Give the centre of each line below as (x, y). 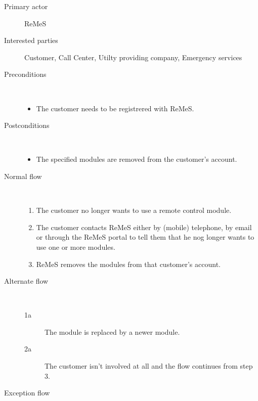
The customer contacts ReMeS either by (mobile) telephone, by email (144, 227)
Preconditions (25, 74)
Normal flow (23, 176)
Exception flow (27, 393)
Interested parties (31, 40)
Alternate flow (26, 281)
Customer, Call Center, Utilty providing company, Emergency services (133, 57)
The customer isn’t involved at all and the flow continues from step (149, 366)
